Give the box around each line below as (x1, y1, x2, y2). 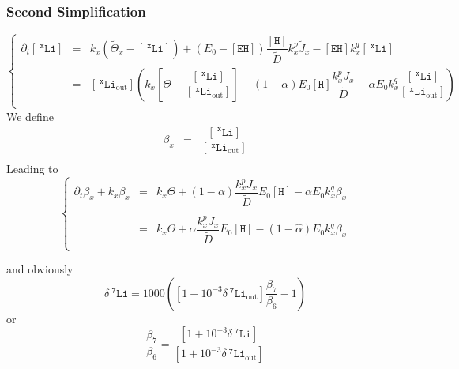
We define (6, 107, 54, 124)
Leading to (6, 160, 58, 176)
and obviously (6, 261, 73, 277)
